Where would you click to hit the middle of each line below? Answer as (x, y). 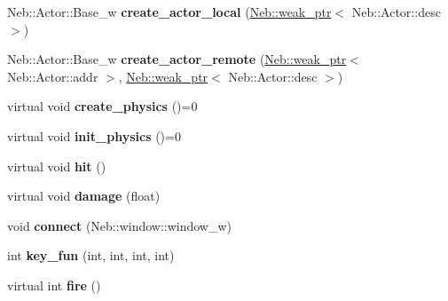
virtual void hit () (57, 166)
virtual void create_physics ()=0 (102, 106)
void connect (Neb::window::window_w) (120, 225)
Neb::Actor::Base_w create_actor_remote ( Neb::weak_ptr (177, 59)
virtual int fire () (54, 285)
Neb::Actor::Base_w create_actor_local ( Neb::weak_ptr (169, 12)
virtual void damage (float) (84, 196)
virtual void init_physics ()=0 (94, 135)
